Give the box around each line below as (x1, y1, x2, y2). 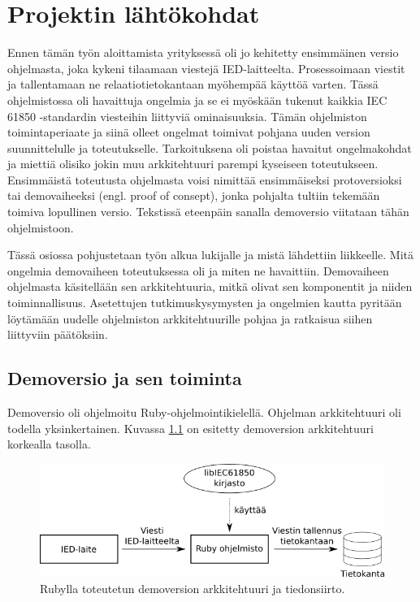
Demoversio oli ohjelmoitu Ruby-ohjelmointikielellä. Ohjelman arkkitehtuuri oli (7, 404, 401, 421)
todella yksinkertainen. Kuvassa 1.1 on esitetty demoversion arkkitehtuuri (7, 419, 374, 436)
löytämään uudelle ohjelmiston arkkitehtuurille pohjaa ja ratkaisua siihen (7, 310, 373, 327)
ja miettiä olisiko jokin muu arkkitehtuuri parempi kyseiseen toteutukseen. (7, 155, 379, 172)
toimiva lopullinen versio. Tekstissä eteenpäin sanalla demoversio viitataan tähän (7, 203, 409, 220)
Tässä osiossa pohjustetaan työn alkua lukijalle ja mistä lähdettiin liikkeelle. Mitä (7, 246, 414, 263)
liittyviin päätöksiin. (7, 326, 108, 343)
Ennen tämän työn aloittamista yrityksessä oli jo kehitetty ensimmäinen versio (7, 44, 399, 61)
